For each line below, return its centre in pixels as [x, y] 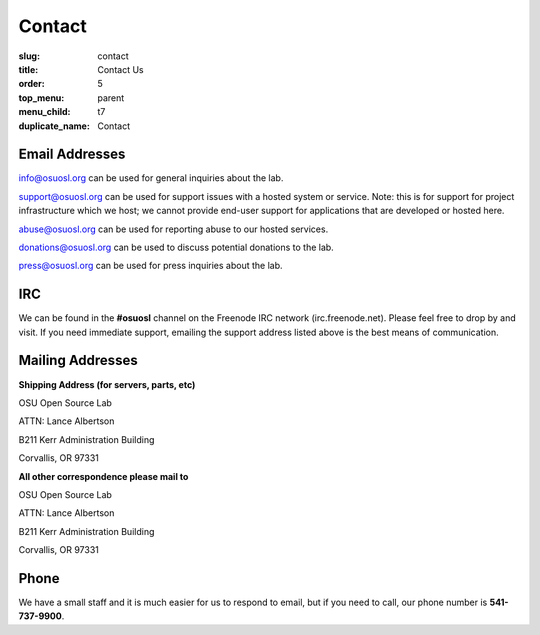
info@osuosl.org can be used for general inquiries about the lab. [151, 178]
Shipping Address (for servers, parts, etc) [107, 384]
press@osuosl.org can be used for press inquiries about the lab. [151, 266]
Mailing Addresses [78, 360]
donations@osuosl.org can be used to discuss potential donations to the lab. [176, 247]
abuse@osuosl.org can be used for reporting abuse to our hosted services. [173, 229]
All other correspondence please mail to [103, 476]
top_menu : [41, 97]
